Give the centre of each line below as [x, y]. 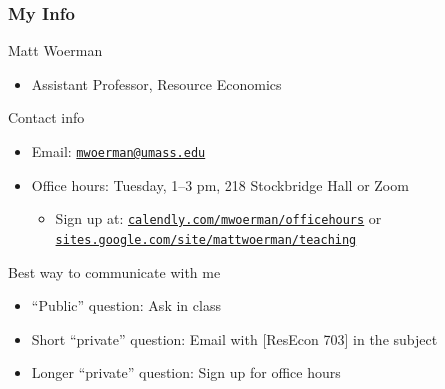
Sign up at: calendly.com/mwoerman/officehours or [218, 218]
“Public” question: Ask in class [126, 305]
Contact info [46, 117]
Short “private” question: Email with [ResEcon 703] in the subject [234, 338]
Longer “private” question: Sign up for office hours [186, 372]
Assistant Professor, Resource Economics [156, 83]
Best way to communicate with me [114, 271]
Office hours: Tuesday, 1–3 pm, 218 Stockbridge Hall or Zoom [220, 184]
